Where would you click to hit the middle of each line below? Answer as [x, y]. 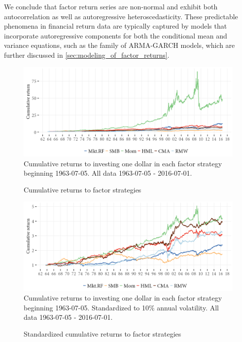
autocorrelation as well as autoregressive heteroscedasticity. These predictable [121, 16]
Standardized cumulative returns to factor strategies [103, 334]
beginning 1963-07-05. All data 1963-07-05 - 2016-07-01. [108, 173]
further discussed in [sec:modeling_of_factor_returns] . [87, 55]
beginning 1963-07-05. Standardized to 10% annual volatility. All [121, 307]
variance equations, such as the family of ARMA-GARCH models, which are [120, 45]
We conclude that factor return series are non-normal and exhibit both [111, 6]
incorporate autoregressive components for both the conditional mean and [116, 35]
